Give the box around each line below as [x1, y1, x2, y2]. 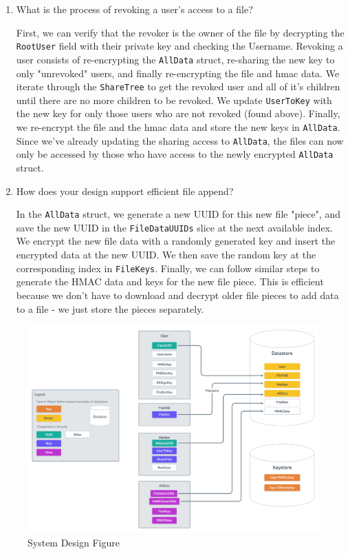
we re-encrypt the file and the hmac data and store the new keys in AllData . [16, 120, 340, 134]
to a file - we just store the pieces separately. [16, 301, 204, 316]
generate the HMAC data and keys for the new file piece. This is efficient [16, 274, 324, 289]
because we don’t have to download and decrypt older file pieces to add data [16, 287, 339, 302]
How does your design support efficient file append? [16, 183, 234, 198]
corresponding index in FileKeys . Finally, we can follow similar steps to [16, 260, 320, 275]
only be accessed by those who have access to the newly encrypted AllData [16, 147, 333, 161]
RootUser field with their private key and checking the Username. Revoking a [16, 39, 343, 53]
